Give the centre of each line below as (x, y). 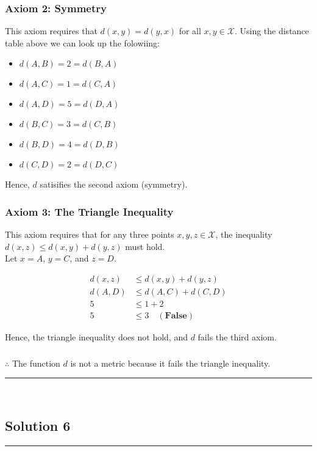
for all (190, 31)
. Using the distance (272, 31)
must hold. (145, 246)
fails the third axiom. (237, 337)
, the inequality (244, 234)
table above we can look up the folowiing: (82, 42)
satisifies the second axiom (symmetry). (114, 184)
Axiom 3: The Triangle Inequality (89, 211)
